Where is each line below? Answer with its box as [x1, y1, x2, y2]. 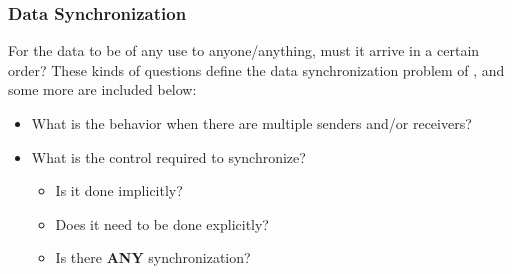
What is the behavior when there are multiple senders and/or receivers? [31, 113, 472, 133]
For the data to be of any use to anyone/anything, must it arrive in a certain [8, 40, 480, 61]
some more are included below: [8, 79, 197, 100]
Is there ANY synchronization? [55, 247, 251, 268]
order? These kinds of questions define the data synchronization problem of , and [8, 59, 505, 80]
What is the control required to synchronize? [31, 146, 306, 167]
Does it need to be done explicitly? [55, 213, 269, 234]
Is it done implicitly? [55, 180, 183, 201]
